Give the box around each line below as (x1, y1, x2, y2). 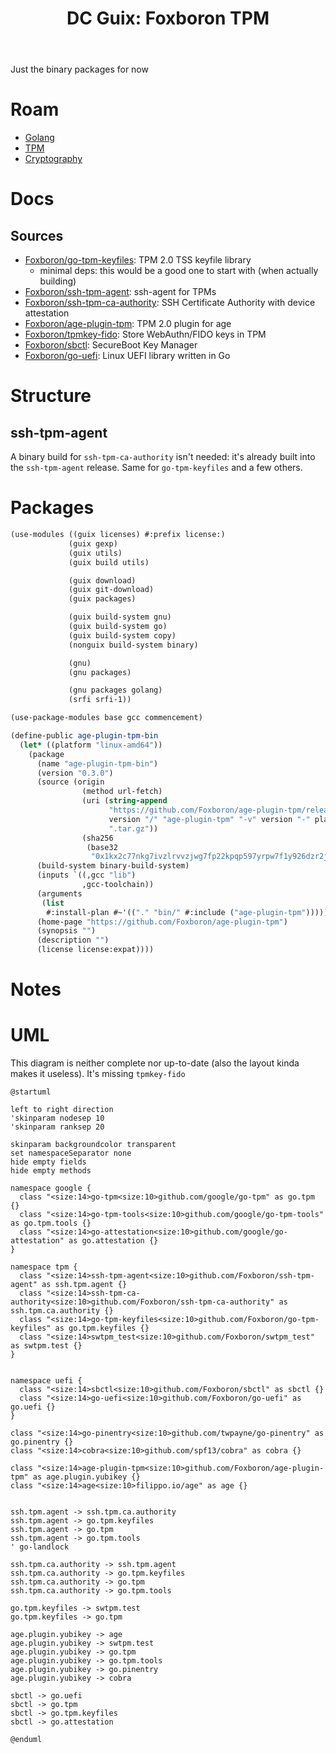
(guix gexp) (68, 538, 118, 549)
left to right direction (10, 1105, 114, 1115)
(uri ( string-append (81, 796, 168, 806)
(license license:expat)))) (36, 945, 155, 955)
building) (39, 275, 77, 287)
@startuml (10, 1087, 52, 1097)
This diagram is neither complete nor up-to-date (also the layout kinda (10, 1057, 300, 1069)
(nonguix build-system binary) (68, 640, 199, 650)
